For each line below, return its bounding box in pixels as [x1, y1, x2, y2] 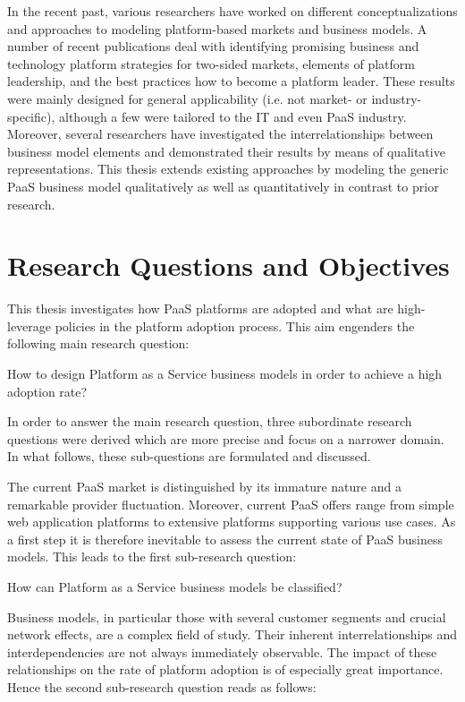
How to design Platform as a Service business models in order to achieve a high [7, 364, 443, 383]
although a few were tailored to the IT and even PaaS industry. [59, 107, 407, 125]
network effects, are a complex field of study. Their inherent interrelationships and [7, 625, 457, 644]
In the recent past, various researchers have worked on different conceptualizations [7, 2, 458, 20]
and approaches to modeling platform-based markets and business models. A [7, 19, 427, 38]
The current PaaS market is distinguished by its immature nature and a [7, 477, 402, 495]
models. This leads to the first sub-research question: [7, 547, 297, 566]
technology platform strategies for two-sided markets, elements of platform [7, 54, 415, 73]
